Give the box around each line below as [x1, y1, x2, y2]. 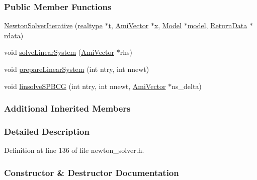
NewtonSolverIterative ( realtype [4, 20, 103, 31]
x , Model [154, 20, 182, 31]
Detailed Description [4, 125, 90, 137]
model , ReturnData [187, 20, 247, 31]
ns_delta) [172, 80, 202, 91]
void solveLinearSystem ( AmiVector [4, 47, 114, 57]
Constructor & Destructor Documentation [4, 166, 179, 178]
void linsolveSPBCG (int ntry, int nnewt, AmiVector [4, 80, 166, 91]
